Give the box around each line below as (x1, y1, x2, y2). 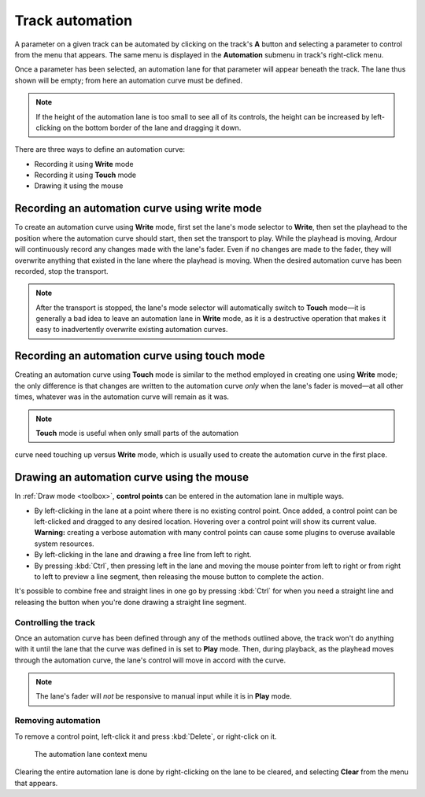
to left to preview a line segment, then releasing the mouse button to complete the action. (34, 571, 324, 581)
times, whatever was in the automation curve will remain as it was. (14, 392, 230, 401)
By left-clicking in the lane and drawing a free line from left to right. (34, 550, 252, 559)
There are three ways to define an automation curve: (14, 145, 185, 154)
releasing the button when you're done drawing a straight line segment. (14, 597, 247, 607)
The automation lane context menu (34, 750, 148, 758)
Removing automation (14, 715, 102, 726)
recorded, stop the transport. (14, 266, 109, 275)
